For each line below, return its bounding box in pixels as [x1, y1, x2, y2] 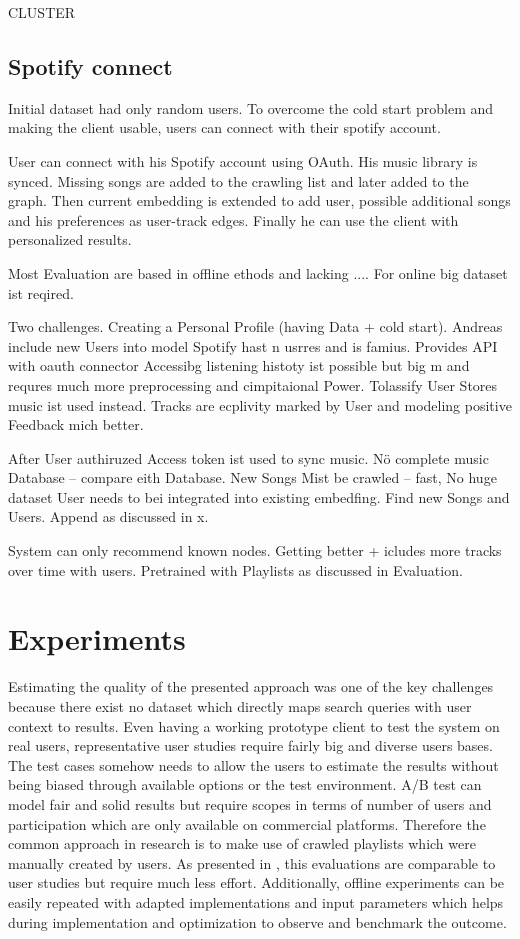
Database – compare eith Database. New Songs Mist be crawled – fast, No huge [8, 467, 497, 488]
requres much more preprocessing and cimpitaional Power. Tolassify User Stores [8, 374, 498, 395]
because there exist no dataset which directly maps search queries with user [8, 695, 472, 716]
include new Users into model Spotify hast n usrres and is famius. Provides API [8, 335, 498, 356]
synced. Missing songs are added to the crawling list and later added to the [8, 170, 469, 191]
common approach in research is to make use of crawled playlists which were [8, 833, 476, 854]
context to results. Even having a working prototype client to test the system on [8, 715, 500, 736]
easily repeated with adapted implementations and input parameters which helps [8, 891, 504, 912]
